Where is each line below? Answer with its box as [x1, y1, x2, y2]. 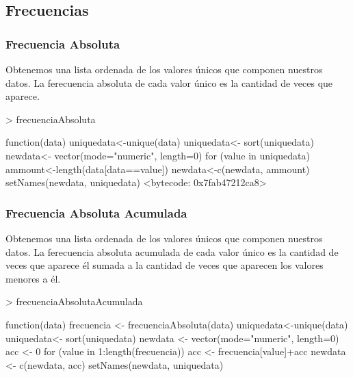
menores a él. [5, 271, 61, 285]
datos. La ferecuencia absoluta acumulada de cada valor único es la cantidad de [5, 244, 339, 259]
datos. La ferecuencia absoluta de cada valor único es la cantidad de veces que [5, 75, 333, 90]
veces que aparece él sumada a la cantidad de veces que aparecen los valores [5, 258, 324, 272]
